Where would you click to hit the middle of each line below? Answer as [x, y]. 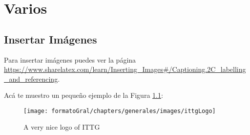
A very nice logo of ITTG [62, 126]
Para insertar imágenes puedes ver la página [70, 59]
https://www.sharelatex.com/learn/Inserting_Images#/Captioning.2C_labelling [125, 69]
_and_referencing [31, 79]
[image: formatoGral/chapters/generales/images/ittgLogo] [120, 111]
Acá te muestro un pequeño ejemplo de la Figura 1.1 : [83, 95]
